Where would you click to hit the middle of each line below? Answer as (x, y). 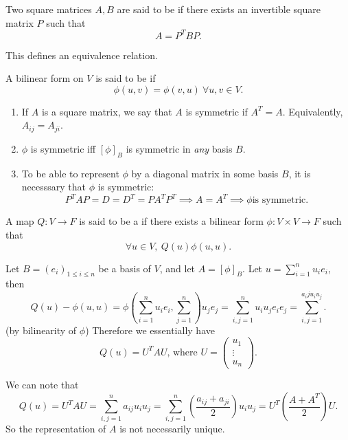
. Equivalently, (313, 111)
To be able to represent (70, 173)
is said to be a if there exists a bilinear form (171, 221)
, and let (177, 268)
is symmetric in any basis (179, 148)
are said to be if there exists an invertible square (219, 9)
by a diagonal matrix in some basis (205, 173)
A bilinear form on (45, 78)
